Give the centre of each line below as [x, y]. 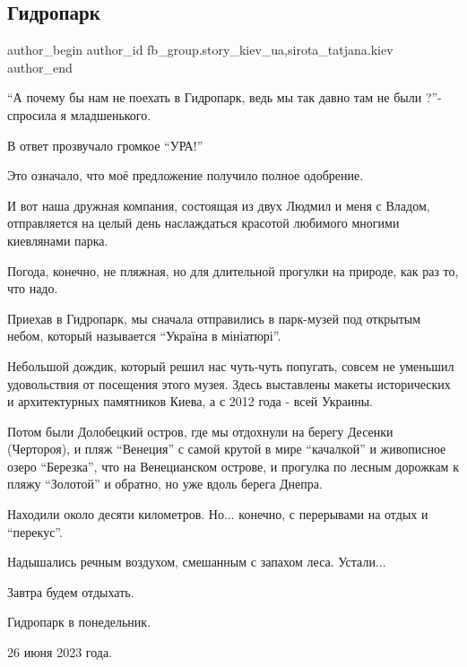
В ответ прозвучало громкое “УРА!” [105, 145]
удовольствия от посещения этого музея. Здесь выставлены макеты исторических [229, 383]
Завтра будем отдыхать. [71, 591]
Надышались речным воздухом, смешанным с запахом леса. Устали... [197, 562]
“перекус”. [35, 531]
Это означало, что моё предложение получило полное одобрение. [186, 175]
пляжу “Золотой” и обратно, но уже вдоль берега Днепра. [165, 484]
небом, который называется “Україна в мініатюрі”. [144, 336]
